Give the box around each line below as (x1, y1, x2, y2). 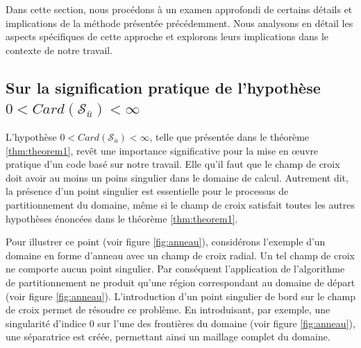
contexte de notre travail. (6, 42, 113, 57)
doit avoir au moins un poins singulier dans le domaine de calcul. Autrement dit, (6, 170, 349, 184)
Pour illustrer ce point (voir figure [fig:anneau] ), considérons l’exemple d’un (6, 234, 326, 249)
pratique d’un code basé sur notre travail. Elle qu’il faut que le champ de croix (6, 157, 340, 171)
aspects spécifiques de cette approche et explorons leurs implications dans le (6, 29, 329, 44)
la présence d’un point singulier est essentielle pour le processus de (6, 184, 289, 198)
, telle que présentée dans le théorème (149, 129, 310, 143)
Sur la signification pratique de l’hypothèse (6, 76, 321, 98)
